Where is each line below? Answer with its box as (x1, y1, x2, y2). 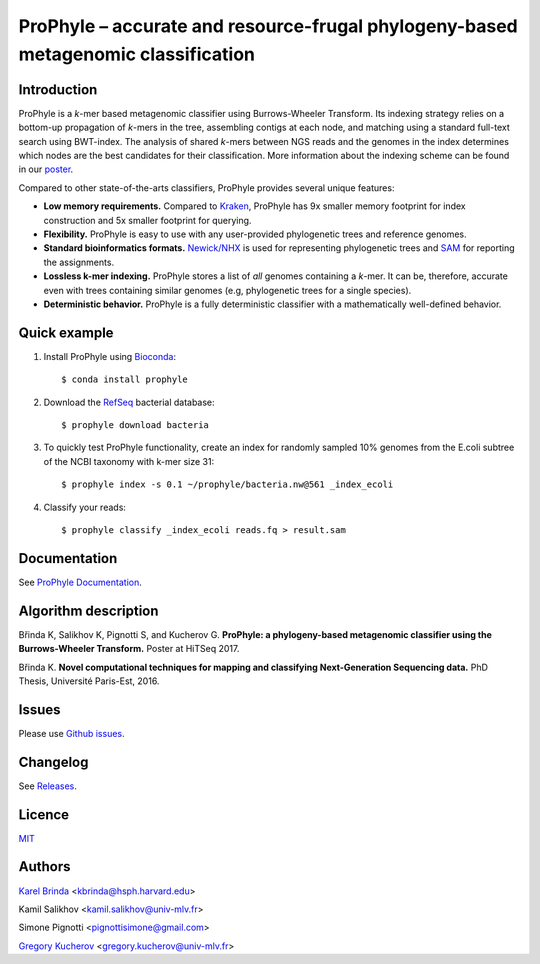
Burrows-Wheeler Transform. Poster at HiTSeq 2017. (18, 643, 240, 655)
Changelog (18, 753, 89, 770)
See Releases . (18, 780, 77, 792)
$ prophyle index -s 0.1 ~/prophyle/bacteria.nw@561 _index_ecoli (61, 479, 394, 490)
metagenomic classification (18, 43, 255, 65)
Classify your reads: (43, 501, 127, 513)
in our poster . (18, 163, 74, 175)
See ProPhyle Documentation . (18, 576, 142, 588)
